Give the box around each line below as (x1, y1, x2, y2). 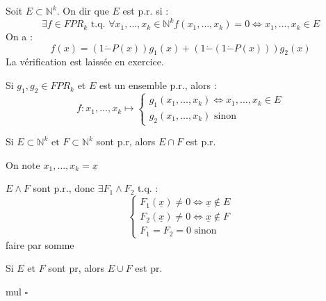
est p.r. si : (122, 3, 169, 17)
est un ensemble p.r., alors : (99, 78, 217, 92)
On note (6, 157, 40, 172)
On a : (6, 29, 33, 44)
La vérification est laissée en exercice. (6, 54, 164, 69)
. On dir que (56, 3, 109, 17)
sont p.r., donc (33, 181, 95, 195)
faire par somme (6, 237, 74, 252)
